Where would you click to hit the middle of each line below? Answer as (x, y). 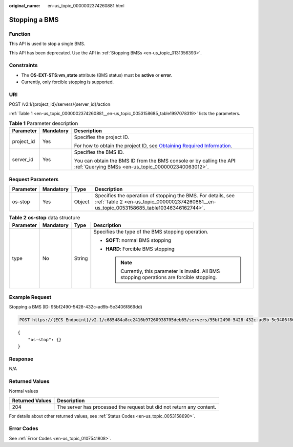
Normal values (24, 391)
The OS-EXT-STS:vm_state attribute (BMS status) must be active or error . (97, 75)
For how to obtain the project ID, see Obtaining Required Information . (153, 146)
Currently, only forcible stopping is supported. (68, 82)
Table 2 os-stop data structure (45, 218)
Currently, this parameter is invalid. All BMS (170, 271)
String (81, 258)
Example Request (30, 297)
